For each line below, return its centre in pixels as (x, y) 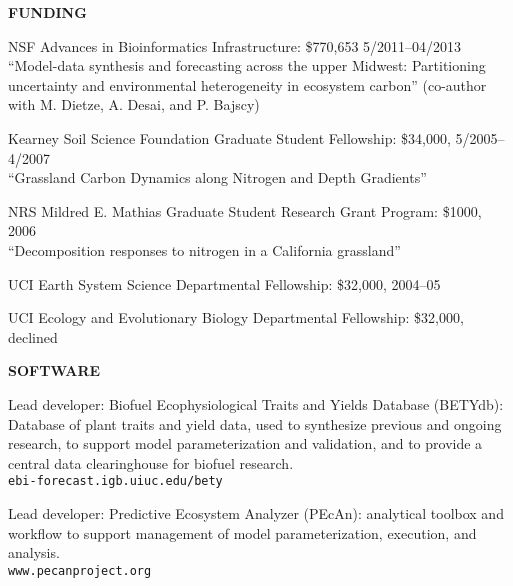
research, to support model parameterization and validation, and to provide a (245, 443)
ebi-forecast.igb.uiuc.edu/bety (115, 481)
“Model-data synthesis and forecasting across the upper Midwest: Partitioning (247, 65)
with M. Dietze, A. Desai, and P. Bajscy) (134, 104)
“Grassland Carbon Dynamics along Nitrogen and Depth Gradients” (217, 177)
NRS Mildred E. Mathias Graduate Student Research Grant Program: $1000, (245, 210)
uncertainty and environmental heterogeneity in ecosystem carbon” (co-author (247, 84)
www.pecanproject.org (80, 570)
